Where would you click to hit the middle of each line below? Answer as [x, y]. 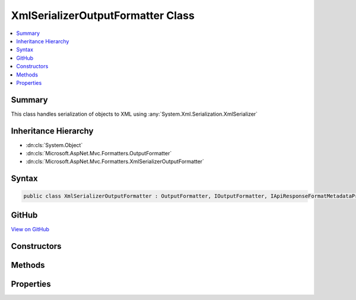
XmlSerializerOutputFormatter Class [103, 15]
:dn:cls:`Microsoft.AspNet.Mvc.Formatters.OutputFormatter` [99, 154]
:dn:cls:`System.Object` [54, 145]
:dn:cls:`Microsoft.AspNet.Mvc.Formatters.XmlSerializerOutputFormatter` [115, 162]
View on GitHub [30, 229]
